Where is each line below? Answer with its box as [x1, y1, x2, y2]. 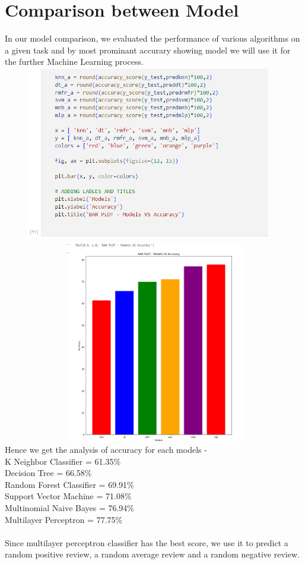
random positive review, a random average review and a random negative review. [5, 548, 300, 560]
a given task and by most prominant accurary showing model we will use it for [5, 43, 291, 56]
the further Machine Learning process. [5, 55, 144, 68]
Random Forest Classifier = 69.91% [5, 478, 134, 490]
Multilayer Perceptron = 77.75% [5, 513, 123, 525]
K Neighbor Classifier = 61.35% [5, 455, 121, 467]
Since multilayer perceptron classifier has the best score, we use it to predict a [5, 536, 288, 549]
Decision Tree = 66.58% [5, 467, 92, 479]
